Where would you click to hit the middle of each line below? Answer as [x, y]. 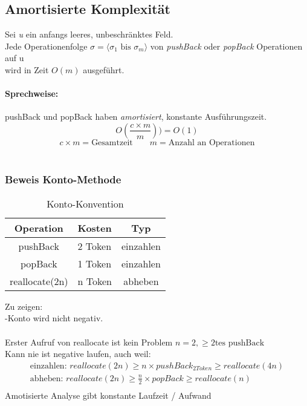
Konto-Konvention [85, 203]
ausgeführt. [104, 69]
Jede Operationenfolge [46, 46]
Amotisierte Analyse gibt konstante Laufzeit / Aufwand [108, 395]
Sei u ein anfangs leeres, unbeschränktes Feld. [89, 34]
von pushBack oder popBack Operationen [226, 46]
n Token [95, 281]
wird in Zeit [27, 69]
